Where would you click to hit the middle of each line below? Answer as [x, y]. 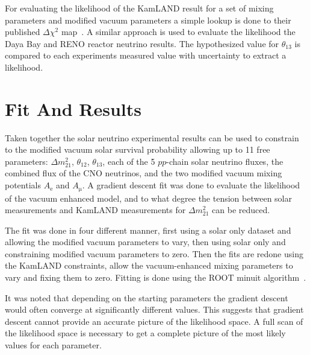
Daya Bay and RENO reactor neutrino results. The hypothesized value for [142, 43]
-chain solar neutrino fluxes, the [225, 161]
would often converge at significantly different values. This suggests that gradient [154, 309]
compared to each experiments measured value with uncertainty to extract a [146, 55]
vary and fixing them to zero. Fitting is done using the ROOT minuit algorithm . [156, 277]
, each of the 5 [129, 161]
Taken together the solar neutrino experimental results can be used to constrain [152, 137]
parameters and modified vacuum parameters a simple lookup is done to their [148, 20]
